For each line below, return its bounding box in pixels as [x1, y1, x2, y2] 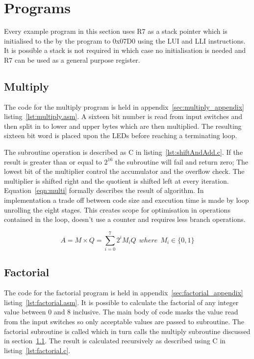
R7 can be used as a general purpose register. [4, 54, 140, 65]
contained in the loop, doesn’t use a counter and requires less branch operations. [4, 214, 246, 224]
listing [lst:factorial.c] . [4, 345, 71, 355]
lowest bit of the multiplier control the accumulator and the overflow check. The [4, 166, 245, 176]
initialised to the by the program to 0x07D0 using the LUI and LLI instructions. [4, 35, 246, 46]
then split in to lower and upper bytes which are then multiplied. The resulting [4, 120, 242, 131]
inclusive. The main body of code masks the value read [73, 307, 238, 317]
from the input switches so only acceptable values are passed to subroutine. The [4, 316, 244, 326]
